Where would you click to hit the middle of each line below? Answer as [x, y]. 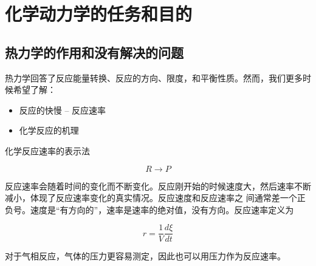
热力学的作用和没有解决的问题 [94, 52]
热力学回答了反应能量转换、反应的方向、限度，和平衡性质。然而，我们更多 [154, 77]
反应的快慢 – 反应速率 [63, 110]
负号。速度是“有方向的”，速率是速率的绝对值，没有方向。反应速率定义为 [149, 209]
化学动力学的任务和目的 [99, 14]
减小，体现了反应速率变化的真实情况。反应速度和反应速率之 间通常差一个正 [155, 198]
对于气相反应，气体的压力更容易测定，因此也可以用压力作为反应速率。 [145, 256]
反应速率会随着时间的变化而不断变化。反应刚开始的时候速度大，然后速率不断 [158, 186]
